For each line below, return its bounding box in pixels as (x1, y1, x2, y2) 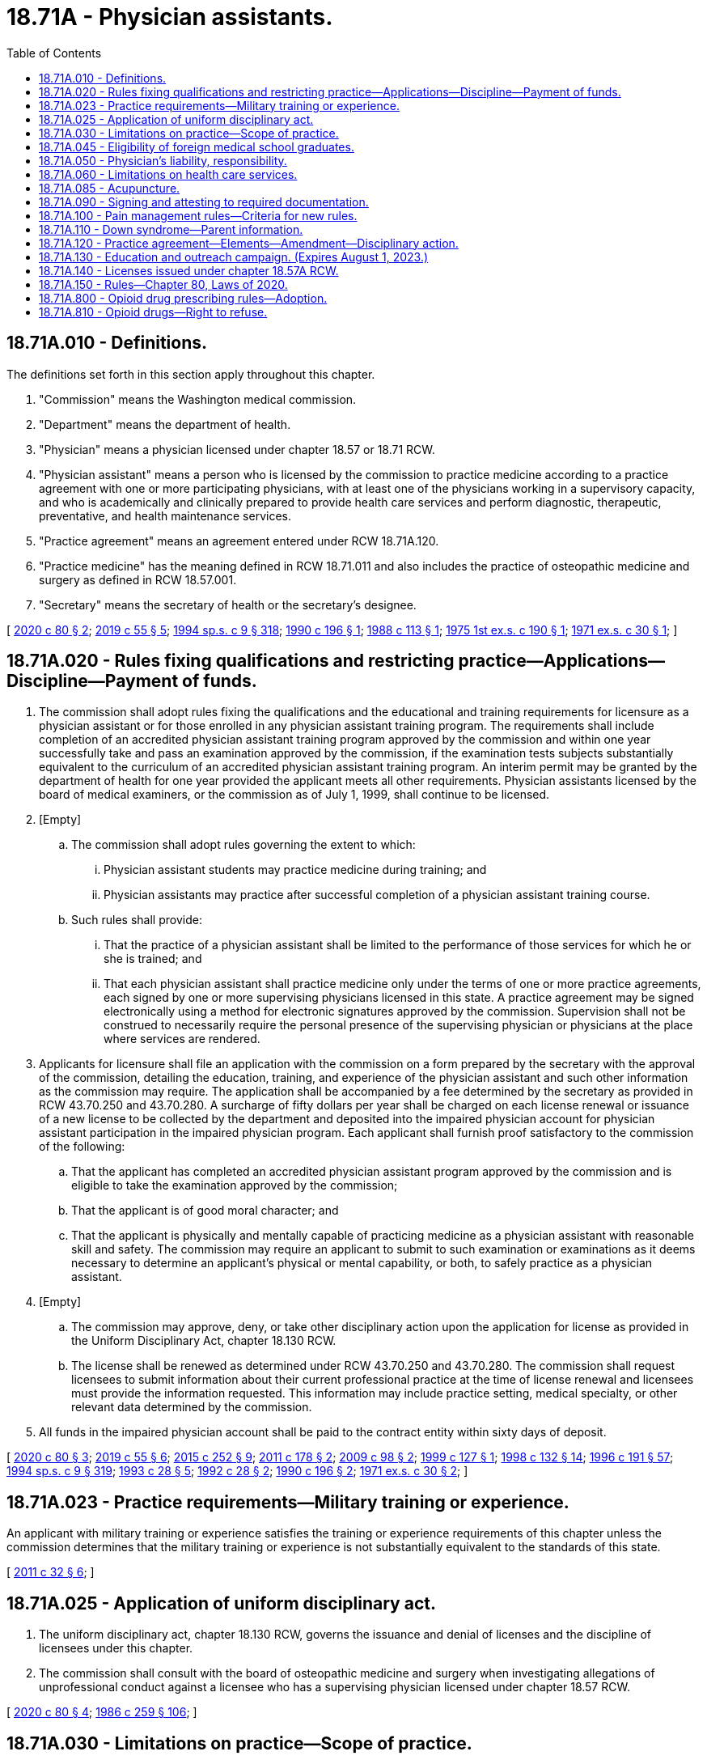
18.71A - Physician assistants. (6, 3, 333, 31)
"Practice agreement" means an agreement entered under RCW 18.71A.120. (39, 533, 439, 548)
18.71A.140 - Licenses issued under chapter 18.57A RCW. (39, 263, 339, 278)
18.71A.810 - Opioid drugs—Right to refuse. (39, 304, 268, 319)
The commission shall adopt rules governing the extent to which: (71, 838, 416, 852)
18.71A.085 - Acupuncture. (39, 180, 180, 195)
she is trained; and (104, 952, 202, 966)
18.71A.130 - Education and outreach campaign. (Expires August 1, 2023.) (39, 249, 429, 264)
